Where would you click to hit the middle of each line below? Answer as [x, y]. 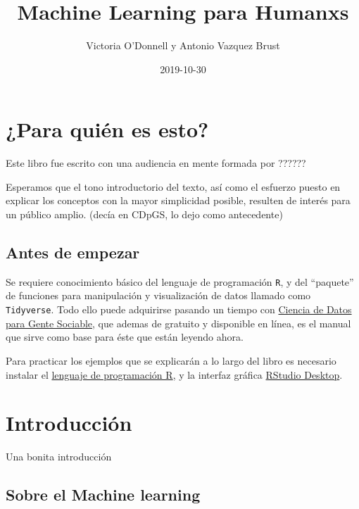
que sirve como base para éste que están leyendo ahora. [125, 337]
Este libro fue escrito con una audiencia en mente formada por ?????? [156, 163]
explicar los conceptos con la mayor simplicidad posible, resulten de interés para [178, 200]
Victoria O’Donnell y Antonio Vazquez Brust [183, 45]
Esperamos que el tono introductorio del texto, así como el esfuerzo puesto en [173, 186]
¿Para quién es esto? [107, 129]
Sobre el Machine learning [103, 495]
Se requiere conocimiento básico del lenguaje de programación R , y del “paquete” [180, 281]
